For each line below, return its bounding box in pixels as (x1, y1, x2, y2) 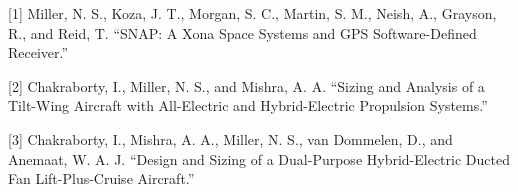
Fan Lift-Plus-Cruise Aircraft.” (8, 168, 195, 189)
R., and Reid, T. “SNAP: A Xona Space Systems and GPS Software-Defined (8, 22, 477, 43)
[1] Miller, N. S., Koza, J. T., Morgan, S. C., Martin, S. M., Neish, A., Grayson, (8, 3, 497, 23)
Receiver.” (8, 42, 69, 63)
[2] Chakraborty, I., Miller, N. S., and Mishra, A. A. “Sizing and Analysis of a (8, 75, 485, 96)
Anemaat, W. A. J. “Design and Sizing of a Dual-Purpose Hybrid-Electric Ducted (8, 148, 510, 169)
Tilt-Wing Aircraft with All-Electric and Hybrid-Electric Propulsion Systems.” (8, 95, 488, 116)
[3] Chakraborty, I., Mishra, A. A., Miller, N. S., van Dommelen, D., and (8, 128, 453, 149)
